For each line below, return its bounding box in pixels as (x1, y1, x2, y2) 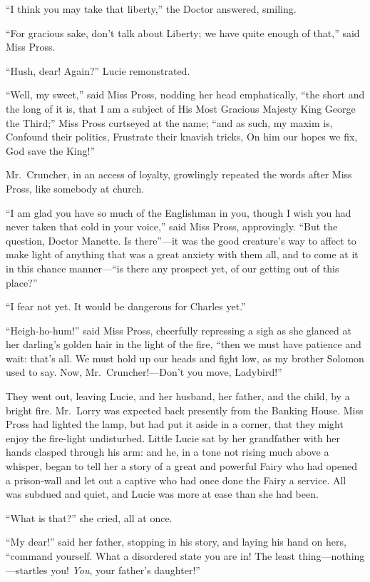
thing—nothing (298, 548, 365, 563)
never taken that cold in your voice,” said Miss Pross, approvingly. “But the (6, 219, 338, 234)
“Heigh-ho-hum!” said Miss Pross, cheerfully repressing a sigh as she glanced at (6, 322, 351, 337)
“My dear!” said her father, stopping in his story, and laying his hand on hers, (6, 534, 346, 549)
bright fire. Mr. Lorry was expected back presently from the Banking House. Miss (6, 402, 364, 417)
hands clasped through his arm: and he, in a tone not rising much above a (6, 444, 329, 459)
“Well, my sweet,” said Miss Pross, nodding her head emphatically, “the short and (6, 87, 365, 102)
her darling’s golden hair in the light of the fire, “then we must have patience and (6, 337, 361, 352)
